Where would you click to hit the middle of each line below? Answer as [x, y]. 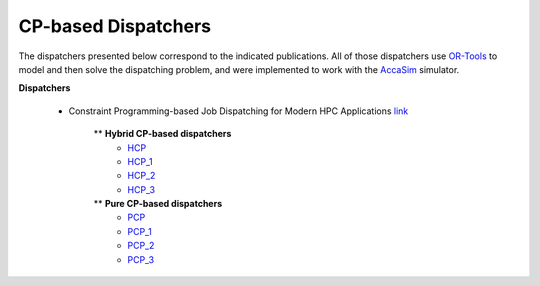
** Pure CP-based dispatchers [158, 204]
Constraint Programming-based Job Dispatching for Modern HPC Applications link [238, 111]
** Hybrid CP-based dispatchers [162, 134]
